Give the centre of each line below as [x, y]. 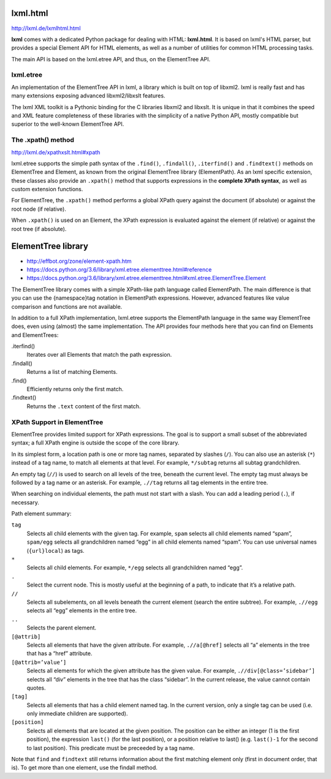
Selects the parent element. [62, 628]
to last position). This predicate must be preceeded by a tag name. [111, 748]
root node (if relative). [39, 209]
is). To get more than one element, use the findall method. [84, 768]
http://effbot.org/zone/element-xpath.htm [79, 261]
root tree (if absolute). [39, 229]
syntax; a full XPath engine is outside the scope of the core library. [95, 443]
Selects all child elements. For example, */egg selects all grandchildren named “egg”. [135, 568]
